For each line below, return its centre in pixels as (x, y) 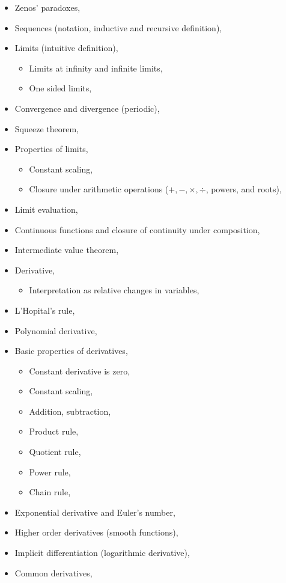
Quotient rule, (55, 452)
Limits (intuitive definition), (66, 48)
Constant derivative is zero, (80, 371)
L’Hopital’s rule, (45, 310)
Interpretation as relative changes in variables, (114, 290)
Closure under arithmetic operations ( (99, 189)
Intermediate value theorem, (67, 250)
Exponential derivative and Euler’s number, (95, 512)
